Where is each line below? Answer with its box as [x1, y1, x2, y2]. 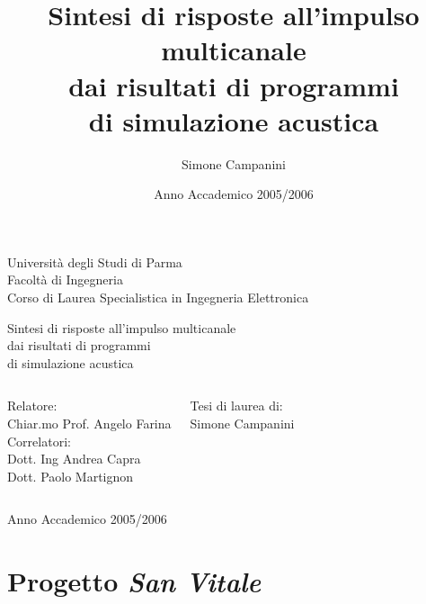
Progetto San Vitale [7, 563, 262, 600]
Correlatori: [7, 431, 71, 450]
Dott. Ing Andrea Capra [7, 449, 141, 468]
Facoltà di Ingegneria [7, 270, 123, 289]
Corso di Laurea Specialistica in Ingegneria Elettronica [7, 288, 309, 307]
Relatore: [7, 396, 58, 415]
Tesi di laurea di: [190, 396, 283, 415]
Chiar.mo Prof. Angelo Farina [7, 414, 172, 433]
